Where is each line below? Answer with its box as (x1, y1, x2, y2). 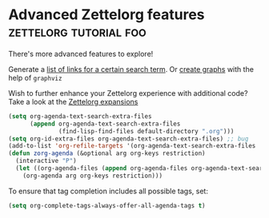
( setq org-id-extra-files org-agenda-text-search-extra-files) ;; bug (8, 134, 249, 143)
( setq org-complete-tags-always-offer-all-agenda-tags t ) (8, 201, 206, 209)
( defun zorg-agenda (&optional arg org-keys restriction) (8, 149, 206, 157)
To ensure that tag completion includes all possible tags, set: (8, 186, 208, 196)
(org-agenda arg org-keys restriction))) (22, 172, 163, 180)
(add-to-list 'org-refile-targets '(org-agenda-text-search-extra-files (8, 142, 256, 150)
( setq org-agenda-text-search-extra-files (8, 112, 152, 121)
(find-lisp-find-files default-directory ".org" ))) (58, 127, 235, 135)
